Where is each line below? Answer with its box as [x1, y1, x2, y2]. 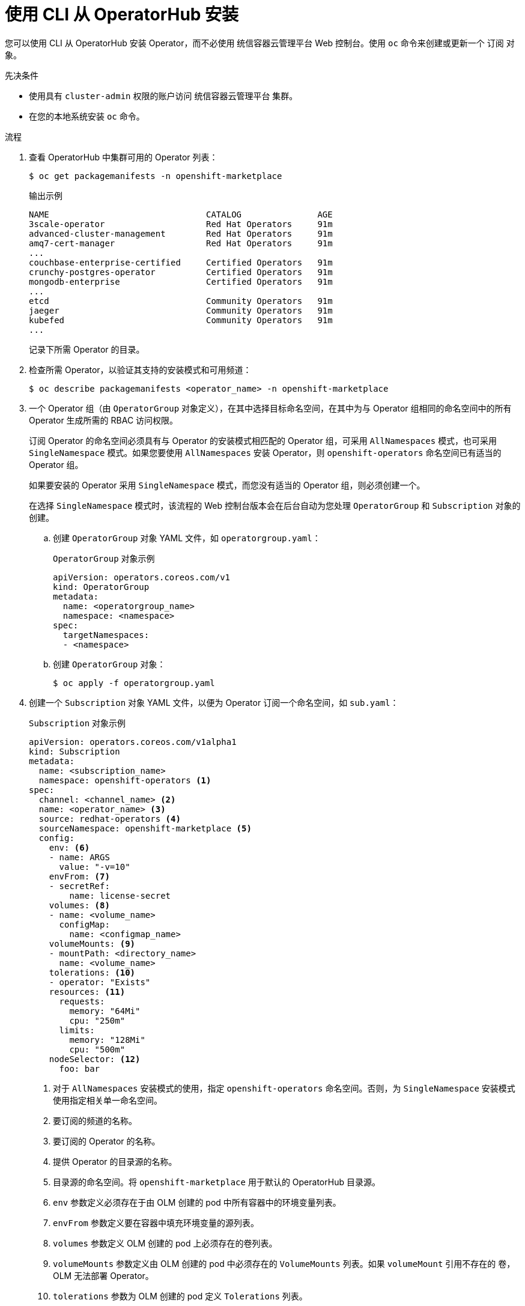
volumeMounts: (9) [49, 938, 136, 949]
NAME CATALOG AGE [29, 209, 333, 219]
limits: [59, 1025, 95, 1035]
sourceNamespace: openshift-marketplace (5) [38, 823, 252, 833]
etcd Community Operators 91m [29, 296, 333, 306]
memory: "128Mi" [69, 1034, 145, 1045]
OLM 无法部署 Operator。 [53, 1270, 154, 1281]
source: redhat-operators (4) [38, 813, 181, 824]
